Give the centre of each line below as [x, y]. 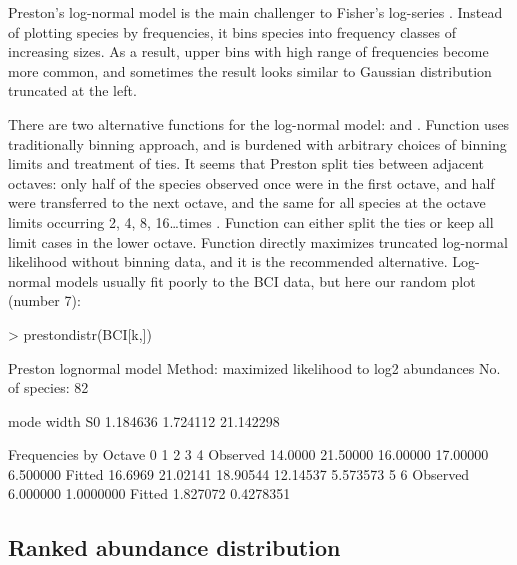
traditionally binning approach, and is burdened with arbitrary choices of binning [257, 143]
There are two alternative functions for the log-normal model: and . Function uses [259, 123]
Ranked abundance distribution [174, 547]
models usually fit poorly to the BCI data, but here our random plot [265, 280]
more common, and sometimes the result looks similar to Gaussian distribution [250, 70]
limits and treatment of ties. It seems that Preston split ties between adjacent [246, 163]
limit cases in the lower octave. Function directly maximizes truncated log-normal [258, 241]
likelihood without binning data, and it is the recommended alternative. [228, 261]
